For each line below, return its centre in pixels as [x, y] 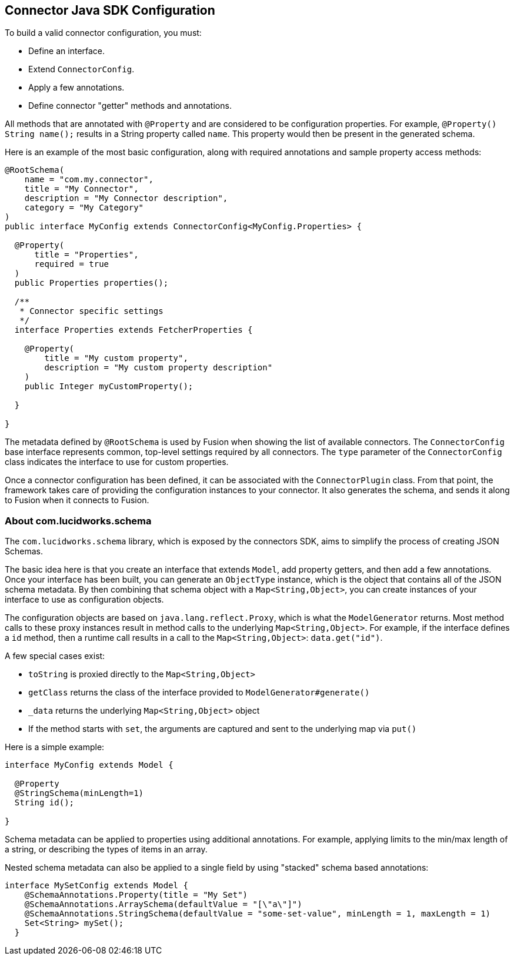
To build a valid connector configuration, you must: [103, 33]
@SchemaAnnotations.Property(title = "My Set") [136, 895]
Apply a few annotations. [76, 88]
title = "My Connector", [81, 189]
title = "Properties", [86, 255]
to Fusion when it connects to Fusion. [77, 500]
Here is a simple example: [55, 747]
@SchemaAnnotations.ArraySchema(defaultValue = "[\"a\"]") [163, 904]
